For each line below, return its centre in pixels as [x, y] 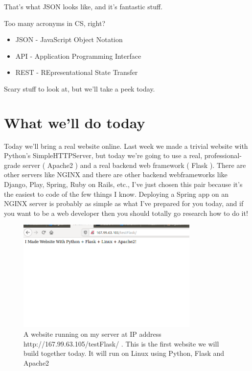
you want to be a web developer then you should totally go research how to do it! [126, 213]
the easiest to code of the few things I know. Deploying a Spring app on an [116, 194]
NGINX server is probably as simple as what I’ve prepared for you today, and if [124, 203]
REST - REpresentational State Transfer [77, 72]
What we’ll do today [75, 122]
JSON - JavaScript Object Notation [69, 39]
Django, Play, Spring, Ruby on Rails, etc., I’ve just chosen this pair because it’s [123, 184]
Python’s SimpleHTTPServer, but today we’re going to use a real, [103, 155]
